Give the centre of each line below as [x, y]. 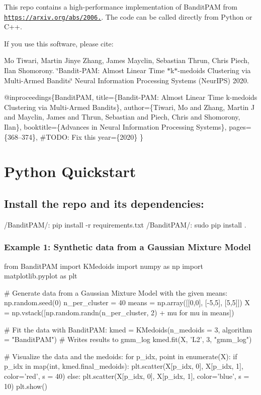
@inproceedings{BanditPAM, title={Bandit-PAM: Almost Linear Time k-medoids [131, 97]
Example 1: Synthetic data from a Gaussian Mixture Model [127, 247]
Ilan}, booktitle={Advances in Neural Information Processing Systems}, [115, 127]
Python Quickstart [70, 171]
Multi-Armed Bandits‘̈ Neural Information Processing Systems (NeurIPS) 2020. [126, 80]
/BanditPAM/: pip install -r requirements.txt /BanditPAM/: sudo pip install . [125, 224]
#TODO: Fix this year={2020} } [92, 136]
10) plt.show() [26, 386]
